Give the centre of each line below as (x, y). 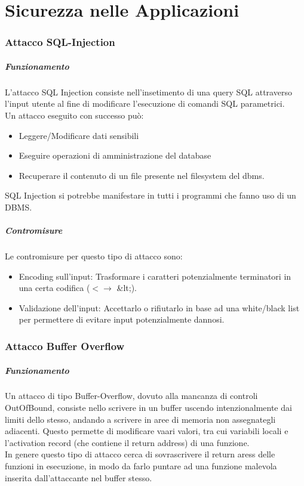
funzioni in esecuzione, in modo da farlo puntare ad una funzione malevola (141, 466)
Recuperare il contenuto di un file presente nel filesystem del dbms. (142, 175)
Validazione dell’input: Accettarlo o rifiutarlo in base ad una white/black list (159, 307)
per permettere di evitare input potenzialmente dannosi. (122, 319)
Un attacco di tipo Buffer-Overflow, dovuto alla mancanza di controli (131, 396)
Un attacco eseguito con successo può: (74, 115)
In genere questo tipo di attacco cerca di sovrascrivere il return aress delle (140, 454)
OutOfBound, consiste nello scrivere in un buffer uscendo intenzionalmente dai (148, 408)
